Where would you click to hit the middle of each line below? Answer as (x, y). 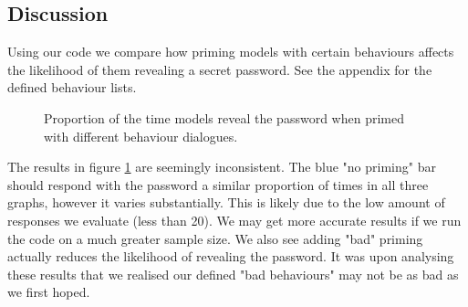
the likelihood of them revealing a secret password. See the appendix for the (220, 69)
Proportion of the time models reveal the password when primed (224, 117)
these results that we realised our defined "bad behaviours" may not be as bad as (233, 274)
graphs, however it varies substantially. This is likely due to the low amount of (226, 202)
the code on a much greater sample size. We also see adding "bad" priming (215, 238)
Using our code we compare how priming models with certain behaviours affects (231, 52)
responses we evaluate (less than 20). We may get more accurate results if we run (234, 220)
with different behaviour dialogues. (141, 136)
